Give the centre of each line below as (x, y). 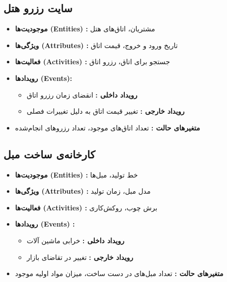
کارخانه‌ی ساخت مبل (49, 154)
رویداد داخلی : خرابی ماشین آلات (76, 240)
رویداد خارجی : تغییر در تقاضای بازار (80, 257)
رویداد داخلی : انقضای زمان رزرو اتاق (82, 94)
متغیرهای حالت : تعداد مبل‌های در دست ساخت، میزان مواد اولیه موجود (119, 273)
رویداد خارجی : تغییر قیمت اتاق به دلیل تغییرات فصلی (106, 111)
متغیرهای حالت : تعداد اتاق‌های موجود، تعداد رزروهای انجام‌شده (107, 127)
